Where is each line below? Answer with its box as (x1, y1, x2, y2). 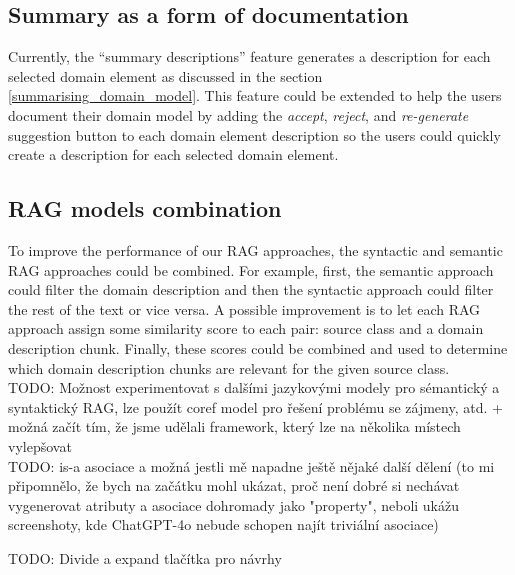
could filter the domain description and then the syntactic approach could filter (8, 279, 494, 300)
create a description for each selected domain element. (8, 144, 339, 165)
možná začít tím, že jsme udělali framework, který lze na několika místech (8, 416, 461, 437)
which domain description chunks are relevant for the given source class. (8, 357, 450, 378)
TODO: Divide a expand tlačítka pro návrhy (8, 547, 282, 568)
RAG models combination (8, 193, 282, 224)
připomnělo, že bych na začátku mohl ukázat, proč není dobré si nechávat (8, 475, 460, 496)
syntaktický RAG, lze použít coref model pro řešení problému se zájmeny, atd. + (8, 396, 503, 417)
